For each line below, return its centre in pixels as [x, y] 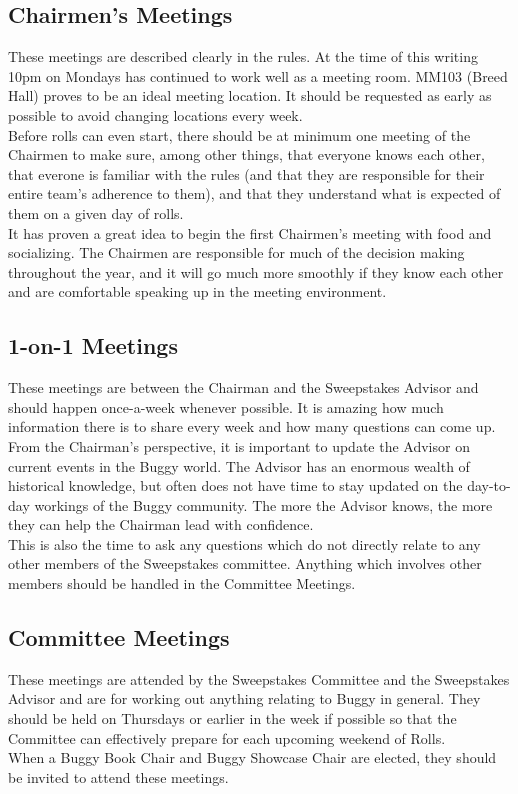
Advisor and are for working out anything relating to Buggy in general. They [244, 698]
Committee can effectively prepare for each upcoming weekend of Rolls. [227, 737]
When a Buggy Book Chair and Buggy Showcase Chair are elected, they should [252, 757]
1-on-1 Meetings [93, 345]
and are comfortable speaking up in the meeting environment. [197, 291]
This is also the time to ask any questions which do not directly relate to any [244, 543]
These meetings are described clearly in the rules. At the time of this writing [243, 56]
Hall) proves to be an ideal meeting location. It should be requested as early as [250, 95]
